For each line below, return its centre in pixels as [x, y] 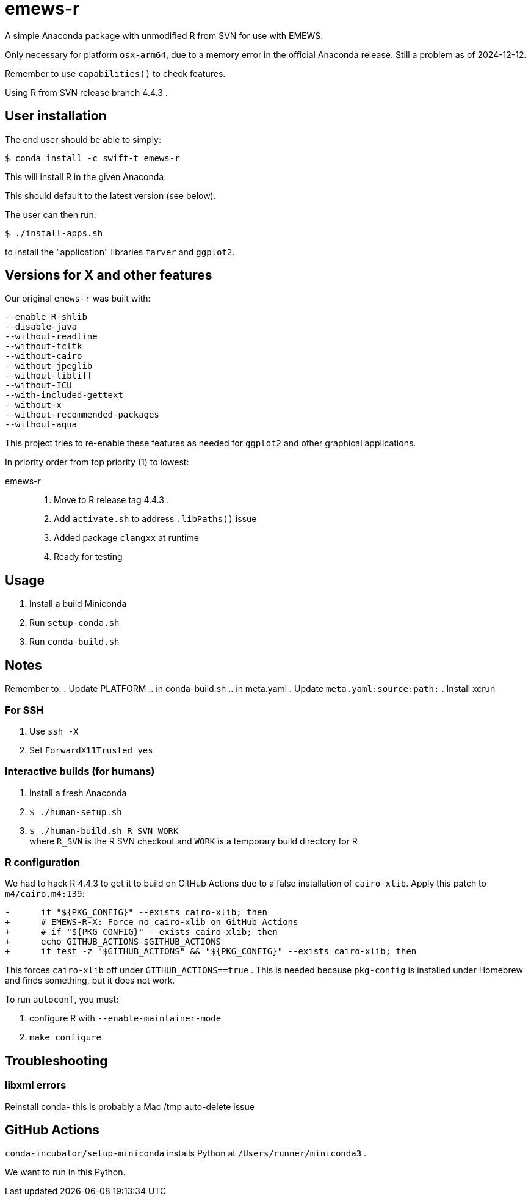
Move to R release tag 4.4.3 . [111, 500]
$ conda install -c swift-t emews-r [92, 158]
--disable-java [41, 327]
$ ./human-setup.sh [76, 812]
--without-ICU [38, 386]
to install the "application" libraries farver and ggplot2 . [120, 252]
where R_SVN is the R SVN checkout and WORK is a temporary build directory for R [193, 841]
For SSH [24, 710]
